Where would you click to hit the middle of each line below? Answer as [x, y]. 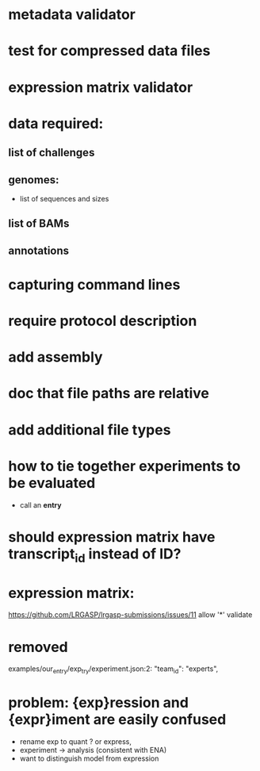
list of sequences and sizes [64, 198]
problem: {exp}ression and [98, 703]
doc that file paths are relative [109, 393]
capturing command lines [94, 284]
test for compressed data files [109, 51]
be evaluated [52, 483]
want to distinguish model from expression [89, 758]
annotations [39, 250]
